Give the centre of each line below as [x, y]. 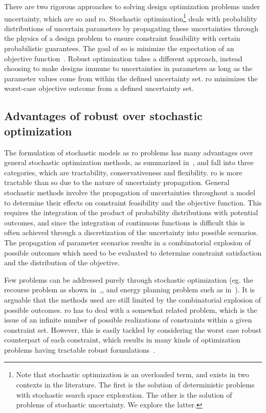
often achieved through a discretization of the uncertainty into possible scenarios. [131, 232]
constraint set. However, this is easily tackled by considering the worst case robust [133, 329]
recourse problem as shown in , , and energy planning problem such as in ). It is [129, 290]
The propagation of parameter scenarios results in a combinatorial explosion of [128, 242]
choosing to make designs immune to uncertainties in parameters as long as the [128, 68]
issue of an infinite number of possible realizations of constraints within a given [128, 320]
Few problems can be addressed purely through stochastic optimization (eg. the [129, 279]
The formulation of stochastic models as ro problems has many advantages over [129, 152]
